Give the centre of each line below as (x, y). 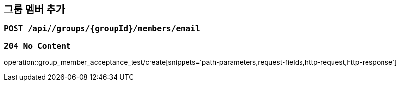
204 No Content (37, 46)
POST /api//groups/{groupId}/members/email (102, 29)
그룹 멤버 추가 (34, 9)
